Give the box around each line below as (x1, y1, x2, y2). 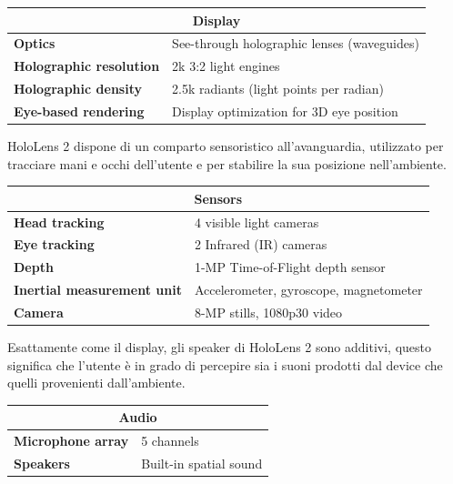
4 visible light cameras (194, 212, 319, 231)
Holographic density (14, 79, 142, 98)
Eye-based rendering (14, 101, 145, 120)
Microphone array (14, 431, 129, 450)
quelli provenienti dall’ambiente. (7, 373, 186, 392)
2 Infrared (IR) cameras (194, 235, 327, 254)
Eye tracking (14, 235, 95, 254)
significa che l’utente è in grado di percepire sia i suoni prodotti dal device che (7, 355, 443, 374)
